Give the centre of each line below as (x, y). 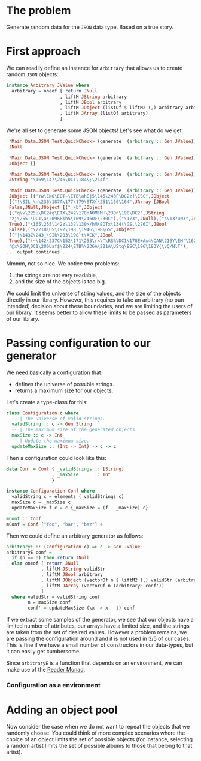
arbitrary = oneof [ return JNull (54, 91)
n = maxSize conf (49, 602)
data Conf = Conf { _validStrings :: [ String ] (65, 469)
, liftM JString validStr (73, 569)
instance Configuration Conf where (51, 491)
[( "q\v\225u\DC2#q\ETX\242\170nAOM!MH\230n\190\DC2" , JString (86, 213)
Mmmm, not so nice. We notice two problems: (63, 263)
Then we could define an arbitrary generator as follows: (75, 536)
